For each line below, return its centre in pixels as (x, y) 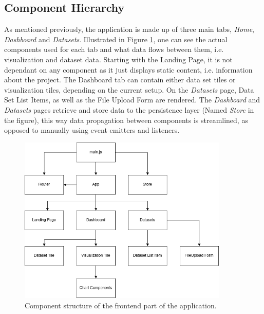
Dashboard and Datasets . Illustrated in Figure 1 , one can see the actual (116, 39)
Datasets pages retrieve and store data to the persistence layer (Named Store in (129, 109)
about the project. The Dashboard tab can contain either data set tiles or (120, 80)
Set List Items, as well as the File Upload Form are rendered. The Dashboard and (132, 100)
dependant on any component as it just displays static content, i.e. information (128, 69)
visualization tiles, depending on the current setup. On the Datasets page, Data (129, 89)
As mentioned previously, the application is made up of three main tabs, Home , (129, 29)
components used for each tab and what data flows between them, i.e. (114, 49)
